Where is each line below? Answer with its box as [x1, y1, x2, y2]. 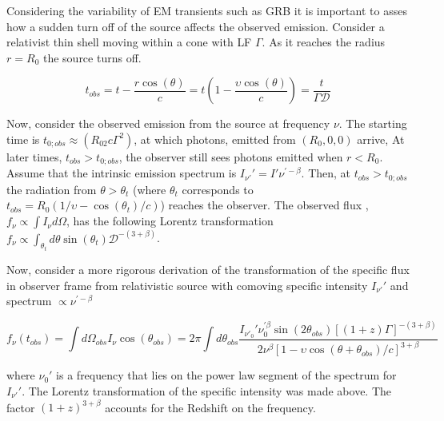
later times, [6, 148, 62, 165]
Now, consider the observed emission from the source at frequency [6, 115, 330, 132]
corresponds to [182, 181, 254, 197]
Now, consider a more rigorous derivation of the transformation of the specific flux [6, 260, 410, 277]
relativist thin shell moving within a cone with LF [6, 34, 252, 50]
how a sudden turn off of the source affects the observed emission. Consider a [6, 18, 385, 34]
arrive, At [357, 130, 405, 147]
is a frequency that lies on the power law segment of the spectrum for [56, 367, 397, 383]
